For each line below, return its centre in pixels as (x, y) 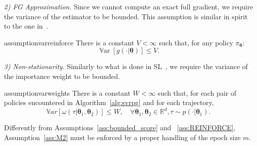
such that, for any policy (196, 42)
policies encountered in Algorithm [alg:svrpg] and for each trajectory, (109, 102)
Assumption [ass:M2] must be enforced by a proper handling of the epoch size (122, 137)
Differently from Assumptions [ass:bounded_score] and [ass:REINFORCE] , (120, 128)
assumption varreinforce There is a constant (69, 42)
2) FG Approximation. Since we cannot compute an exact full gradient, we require (128, 6)
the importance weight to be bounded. (62, 76)
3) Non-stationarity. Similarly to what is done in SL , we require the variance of (126, 66)
